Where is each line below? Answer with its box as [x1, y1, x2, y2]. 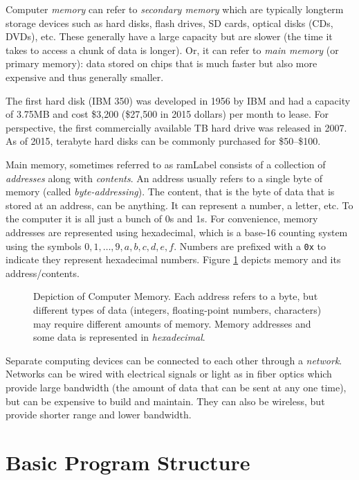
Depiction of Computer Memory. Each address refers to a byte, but [33, 289, 318, 303]
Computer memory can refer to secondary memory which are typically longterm [6, 2, 344, 16]
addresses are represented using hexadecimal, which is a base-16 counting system [6, 224, 348, 239]
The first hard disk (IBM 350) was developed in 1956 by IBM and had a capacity [6, 93, 351, 107]
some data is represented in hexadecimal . [33, 330, 205, 344]
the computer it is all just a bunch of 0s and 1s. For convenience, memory [6, 211, 318, 226]
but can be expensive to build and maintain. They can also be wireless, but [6, 393, 325, 408]
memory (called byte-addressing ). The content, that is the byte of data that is [6, 184, 335, 199]
